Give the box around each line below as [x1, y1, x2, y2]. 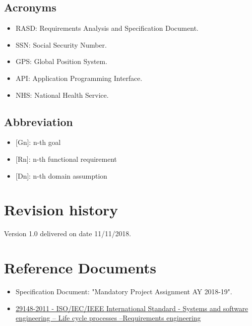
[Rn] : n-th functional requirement [15, 153, 117, 164]
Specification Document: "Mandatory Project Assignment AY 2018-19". [15, 286, 232, 296]
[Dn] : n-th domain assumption [15, 170, 108, 181]
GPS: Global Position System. [15, 56, 108, 66]
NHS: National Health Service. [15, 89, 109, 100]
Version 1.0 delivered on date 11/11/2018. [4, 228, 131, 239]
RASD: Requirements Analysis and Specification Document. [15, 23, 198, 33]
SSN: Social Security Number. [15, 39, 107, 50]
